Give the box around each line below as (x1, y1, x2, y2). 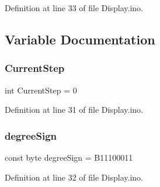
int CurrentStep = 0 (5, 84, 77, 96)
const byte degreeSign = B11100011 (5, 151, 133, 163)
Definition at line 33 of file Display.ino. (5, 2, 143, 13)
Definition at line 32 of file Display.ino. (5, 171, 143, 183)
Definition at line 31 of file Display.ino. (5, 103, 143, 116)
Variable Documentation (5, 30, 155, 48)
